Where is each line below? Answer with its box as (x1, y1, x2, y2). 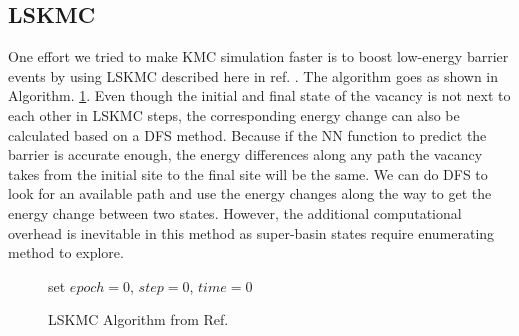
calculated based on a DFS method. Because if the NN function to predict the (8, 124, 487, 145)
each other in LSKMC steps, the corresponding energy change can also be (8, 104, 460, 125)
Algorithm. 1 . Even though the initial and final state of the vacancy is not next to (8, 85, 511, 106)
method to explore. (8, 242, 124, 263)
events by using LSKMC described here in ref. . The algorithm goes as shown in (8, 65, 499, 86)
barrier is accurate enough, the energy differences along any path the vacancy (8, 144, 483, 165)
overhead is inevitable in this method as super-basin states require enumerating (8, 222, 495, 243)
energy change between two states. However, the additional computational (8, 202, 462, 223)
